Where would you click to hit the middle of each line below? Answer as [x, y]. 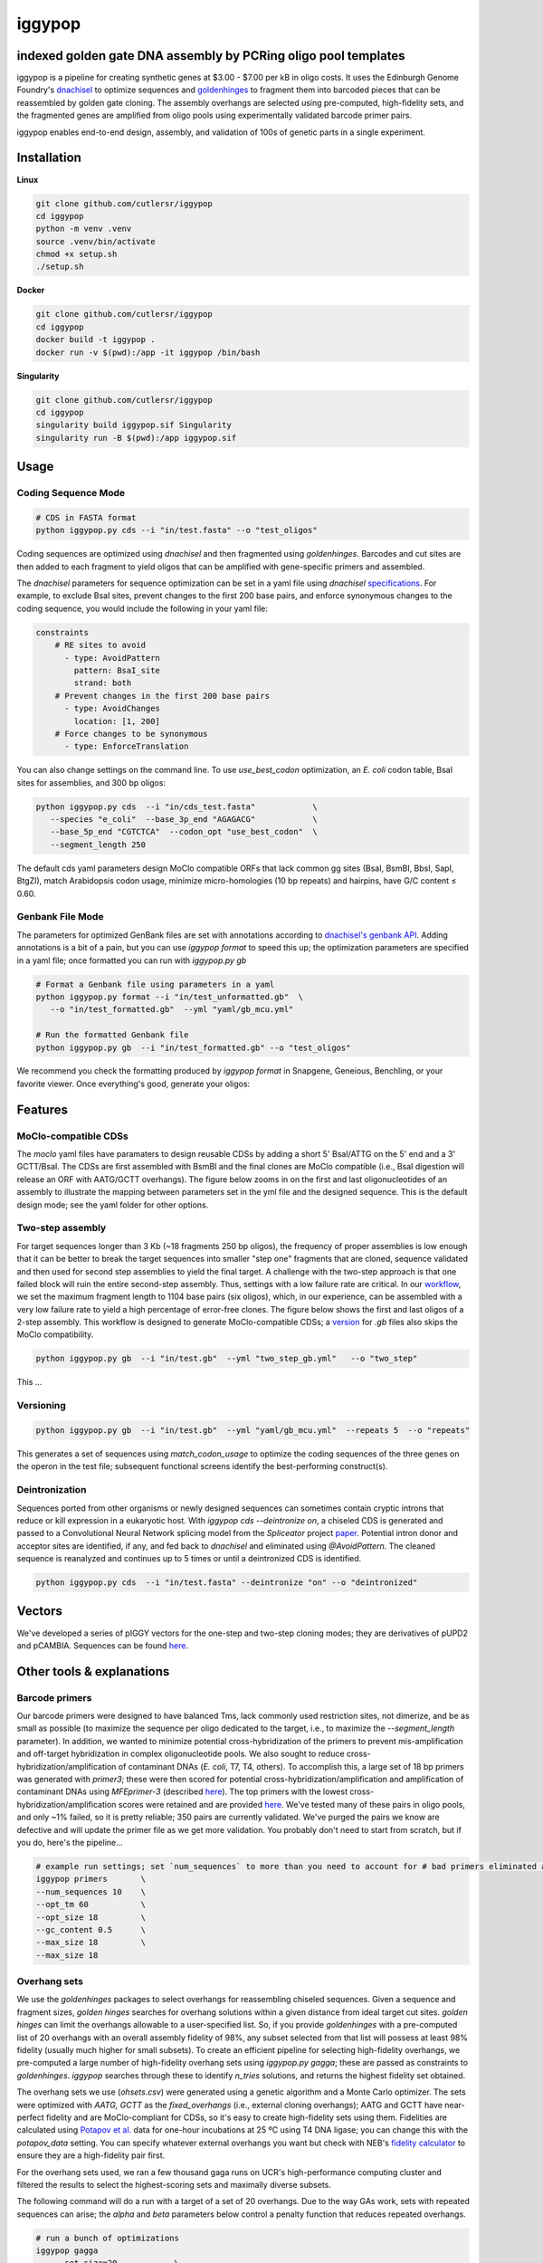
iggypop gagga [67, 2251]
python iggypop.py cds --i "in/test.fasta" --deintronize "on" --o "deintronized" [227, 1583]
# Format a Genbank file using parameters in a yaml [155, 984]
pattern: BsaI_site [117, 670]
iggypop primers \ [91, 1879]
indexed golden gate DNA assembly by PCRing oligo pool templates [211, 56]
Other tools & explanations [93, 1671]
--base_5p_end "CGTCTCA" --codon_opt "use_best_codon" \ [184, 832]
